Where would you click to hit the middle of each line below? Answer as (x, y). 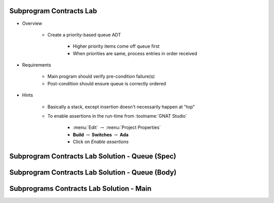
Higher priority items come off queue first (116, 46)
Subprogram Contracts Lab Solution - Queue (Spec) (93, 157)
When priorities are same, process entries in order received (135, 53)
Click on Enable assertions (101, 142)
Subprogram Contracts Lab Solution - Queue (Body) (93, 173)
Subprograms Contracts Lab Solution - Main (80, 189)
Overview (32, 23)
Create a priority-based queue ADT (84, 35)
